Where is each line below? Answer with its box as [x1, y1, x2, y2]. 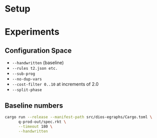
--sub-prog [12, 71, 35, 76]
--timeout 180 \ [18, 124, 53, 129]
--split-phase [12, 87, 42, 93]
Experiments [5, 26, 60, 38]
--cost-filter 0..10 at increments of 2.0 [12, 81, 99, 87]
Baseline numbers [5, 101, 63, 110]
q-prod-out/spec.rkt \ [18, 119, 66, 124]
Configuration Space [5, 46, 72, 55]
